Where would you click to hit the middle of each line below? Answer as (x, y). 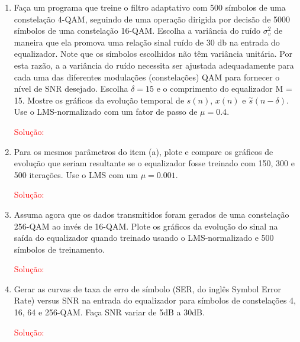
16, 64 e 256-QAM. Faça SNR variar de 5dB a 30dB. (109, 312)
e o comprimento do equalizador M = (224, 88)
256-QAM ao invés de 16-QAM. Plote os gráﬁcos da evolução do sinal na (146, 226)
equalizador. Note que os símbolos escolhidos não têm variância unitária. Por (153, 54)
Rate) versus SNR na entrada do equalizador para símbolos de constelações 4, (155, 300)
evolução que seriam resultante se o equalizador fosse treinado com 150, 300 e (154, 163)
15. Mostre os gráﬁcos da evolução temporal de (99, 100)
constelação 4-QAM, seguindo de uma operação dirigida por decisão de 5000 (152, 19)
